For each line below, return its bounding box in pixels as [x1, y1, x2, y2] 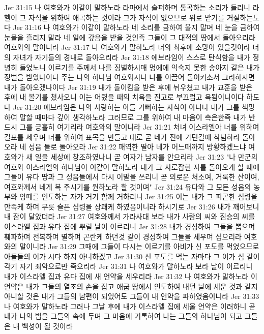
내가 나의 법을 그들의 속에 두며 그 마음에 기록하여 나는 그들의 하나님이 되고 [4, 311, 243, 321]
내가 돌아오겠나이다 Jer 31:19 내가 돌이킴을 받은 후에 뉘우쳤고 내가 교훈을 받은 [4, 81, 253, 92]
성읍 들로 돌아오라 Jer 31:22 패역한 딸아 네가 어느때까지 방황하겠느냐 [28, 141, 246, 152]
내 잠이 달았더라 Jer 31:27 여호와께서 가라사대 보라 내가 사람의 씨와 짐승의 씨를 [4, 211, 255, 222]
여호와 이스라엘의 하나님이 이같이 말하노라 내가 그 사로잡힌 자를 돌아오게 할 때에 [4, 161, 260, 172]
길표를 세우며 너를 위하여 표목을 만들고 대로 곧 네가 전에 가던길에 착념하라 [4, 131, 240, 142]
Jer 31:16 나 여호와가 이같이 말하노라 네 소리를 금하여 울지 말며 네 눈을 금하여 [13, 22, 260, 33]
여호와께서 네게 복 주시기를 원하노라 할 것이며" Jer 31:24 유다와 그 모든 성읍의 [4, 181, 251, 192]
